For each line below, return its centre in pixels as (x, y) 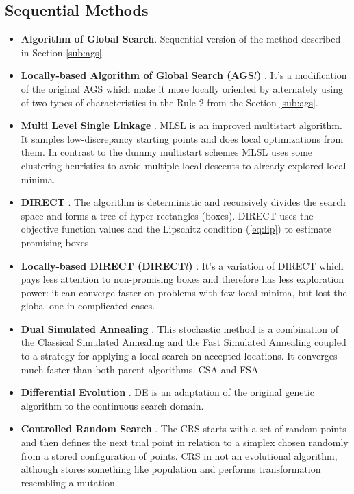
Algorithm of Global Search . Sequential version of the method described (181, 39)
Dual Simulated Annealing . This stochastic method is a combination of (180, 328)
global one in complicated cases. (88, 306)
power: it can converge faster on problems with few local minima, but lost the (184, 292)
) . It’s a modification (302, 75)
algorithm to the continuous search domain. (112, 405)
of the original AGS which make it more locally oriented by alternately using (182, 88)
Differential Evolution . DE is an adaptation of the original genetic (167, 392)
